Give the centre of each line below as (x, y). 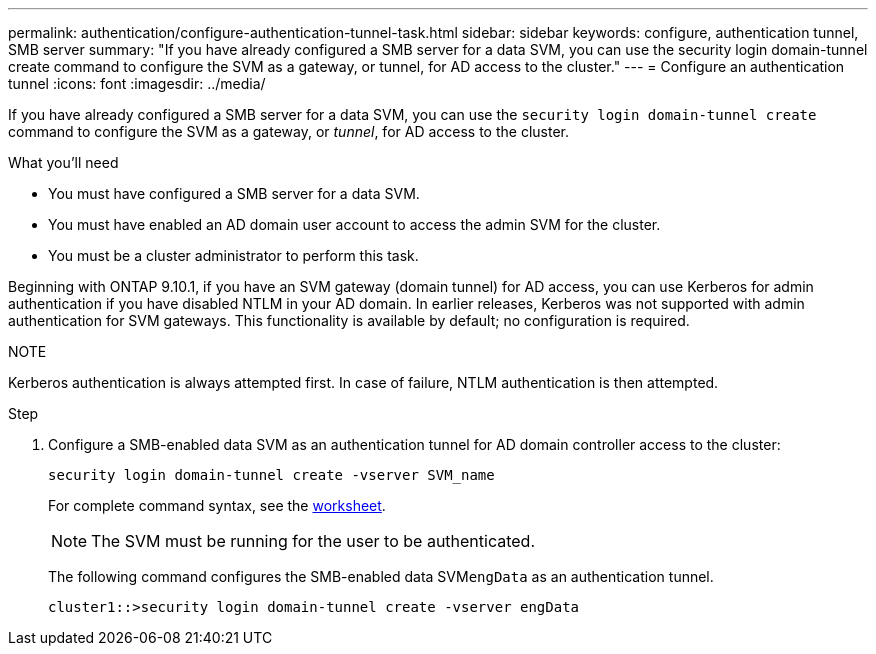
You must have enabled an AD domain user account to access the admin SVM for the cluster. (354, 224)
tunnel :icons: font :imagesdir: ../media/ (137, 83)
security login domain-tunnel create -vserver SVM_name (271, 475)
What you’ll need (63, 162)
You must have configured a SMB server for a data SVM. (234, 193)
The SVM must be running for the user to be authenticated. (313, 541)
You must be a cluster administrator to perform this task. (233, 255)
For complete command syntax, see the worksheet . (217, 505)
